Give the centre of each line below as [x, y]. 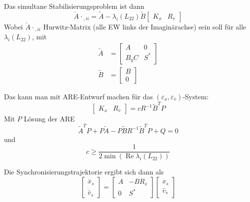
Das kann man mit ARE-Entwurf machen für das [79, 96]
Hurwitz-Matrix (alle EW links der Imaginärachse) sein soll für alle [145, 26]
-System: [196, 96]
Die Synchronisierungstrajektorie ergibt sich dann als [84, 172]
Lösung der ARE [49, 119]
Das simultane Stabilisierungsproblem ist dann [74, 6]
